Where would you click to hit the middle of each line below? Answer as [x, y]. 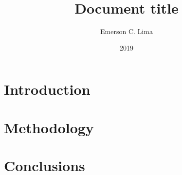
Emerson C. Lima [127, 31]
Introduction [47, 89]
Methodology [49, 127]
